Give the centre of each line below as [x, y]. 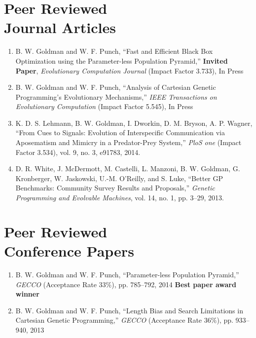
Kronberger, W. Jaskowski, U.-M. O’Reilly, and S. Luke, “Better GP [119, 178]
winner [27, 294]
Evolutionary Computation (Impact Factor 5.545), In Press [104, 106]
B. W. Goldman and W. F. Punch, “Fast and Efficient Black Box [114, 51]
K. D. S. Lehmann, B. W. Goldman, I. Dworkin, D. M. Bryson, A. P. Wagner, [134, 123]
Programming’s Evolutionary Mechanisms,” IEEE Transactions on [116, 96]
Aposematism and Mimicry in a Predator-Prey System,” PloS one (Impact [128, 142]
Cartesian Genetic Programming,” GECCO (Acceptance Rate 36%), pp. [124, 320]
